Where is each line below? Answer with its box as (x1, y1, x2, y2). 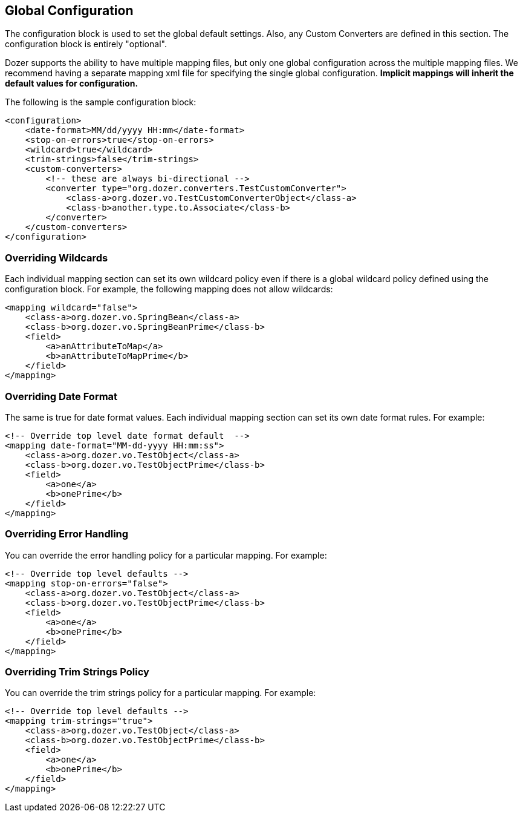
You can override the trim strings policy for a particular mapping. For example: (5, 687, 316, 698)
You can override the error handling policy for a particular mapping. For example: (5, 550, 327, 560)
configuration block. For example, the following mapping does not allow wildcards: (5, 284, 333, 295)
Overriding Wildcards (5, 251, 108, 264)
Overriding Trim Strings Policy (5, 666, 149, 678)
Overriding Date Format (5, 390, 118, 402)
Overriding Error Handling (5, 528, 129, 540)
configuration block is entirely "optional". (5, 39, 167, 50)
